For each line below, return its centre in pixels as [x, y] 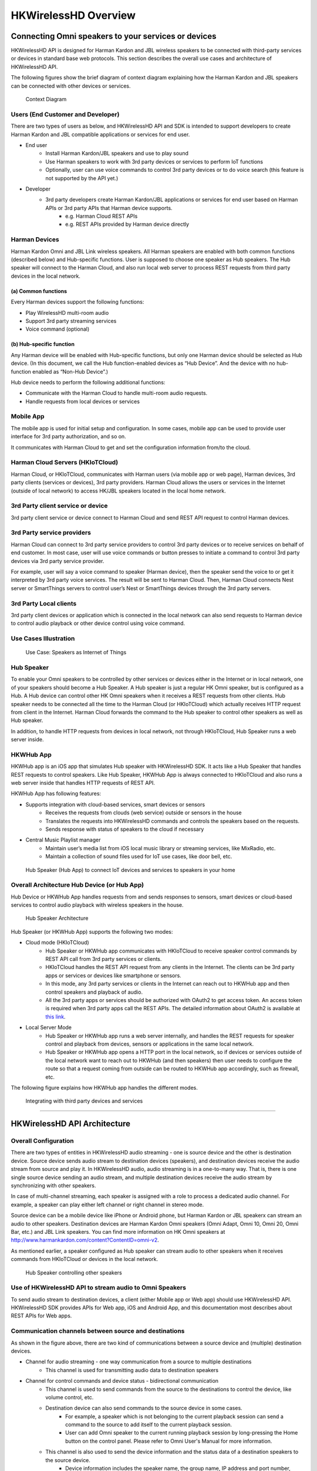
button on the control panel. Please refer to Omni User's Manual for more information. [169, 1441]
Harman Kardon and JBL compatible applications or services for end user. [100, 134]
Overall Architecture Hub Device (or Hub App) [77, 885]
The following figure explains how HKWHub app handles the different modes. [104, 1087]
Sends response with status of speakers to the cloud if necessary [125, 829]
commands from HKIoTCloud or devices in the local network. [85, 1259]
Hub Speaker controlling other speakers [74, 1272]
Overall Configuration [43, 1141]
